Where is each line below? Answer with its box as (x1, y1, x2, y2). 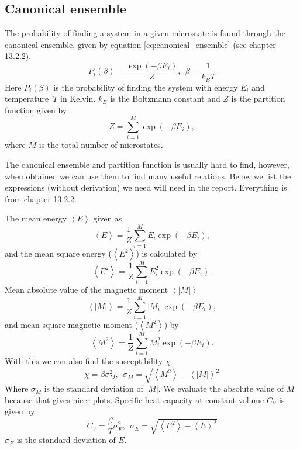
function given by (5, 103, 67, 116)
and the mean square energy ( (5, 247, 112, 259)
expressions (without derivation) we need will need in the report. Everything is (5, 181, 287, 193)
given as (93, 212, 122, 224)
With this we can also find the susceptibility (5, 355, 163, 367)
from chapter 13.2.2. (5, 192, 77, 205)
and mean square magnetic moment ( (5, 318, 138, 330)
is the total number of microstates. (39, 139, 163, 151)
